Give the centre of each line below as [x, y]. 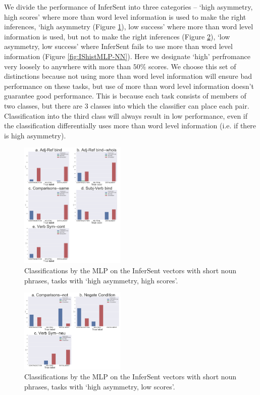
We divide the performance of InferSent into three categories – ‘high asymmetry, [128, 7]
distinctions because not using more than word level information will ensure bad [128, 76]
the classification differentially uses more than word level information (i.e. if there [130, 126]
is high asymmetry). [35, 135]
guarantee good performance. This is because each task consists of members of [125, 96]
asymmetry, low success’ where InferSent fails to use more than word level [118, 46]
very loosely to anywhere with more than [68, 66]
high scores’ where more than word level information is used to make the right [125, 16]
